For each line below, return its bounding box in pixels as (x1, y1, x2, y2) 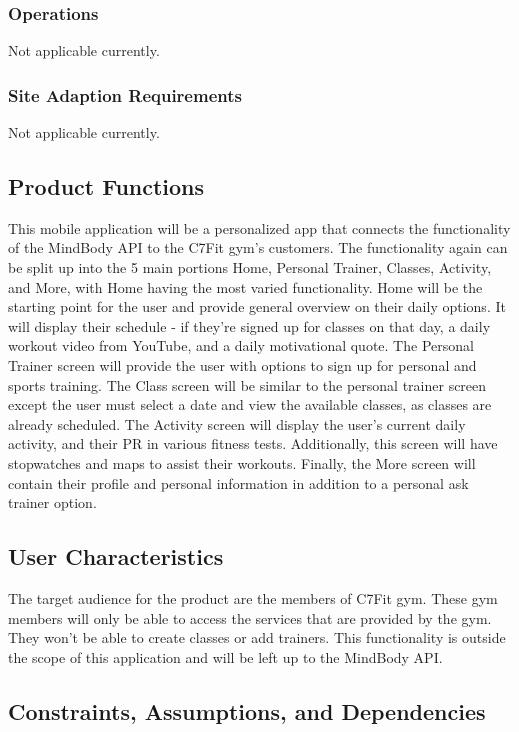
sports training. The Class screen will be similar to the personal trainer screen (8, 374, 487, 395)
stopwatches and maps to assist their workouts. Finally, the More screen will (8, 452, 476, 473)
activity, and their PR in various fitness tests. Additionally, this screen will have (8, 433, 498, 454)
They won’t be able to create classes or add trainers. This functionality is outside (8, 627, 506, 648)
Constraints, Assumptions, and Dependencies (8, 695, 486, 726)
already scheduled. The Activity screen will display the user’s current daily (8, 413, 466, 434)
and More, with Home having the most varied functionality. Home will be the (8, 276, 483, 297)
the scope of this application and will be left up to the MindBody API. (8, 646, 443, 667)
